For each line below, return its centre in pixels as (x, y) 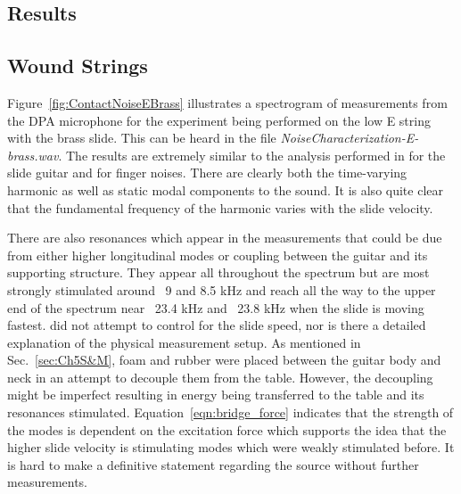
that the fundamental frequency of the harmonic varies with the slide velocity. (220, 207)
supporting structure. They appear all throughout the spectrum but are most (218, 272)
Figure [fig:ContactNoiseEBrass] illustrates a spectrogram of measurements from (227, 102)
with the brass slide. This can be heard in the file (142, 138)
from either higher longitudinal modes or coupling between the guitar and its (218, 255)
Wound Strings (78, 66)
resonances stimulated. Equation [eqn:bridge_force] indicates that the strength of (230, 412)
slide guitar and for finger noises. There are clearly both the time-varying (207, 173)
